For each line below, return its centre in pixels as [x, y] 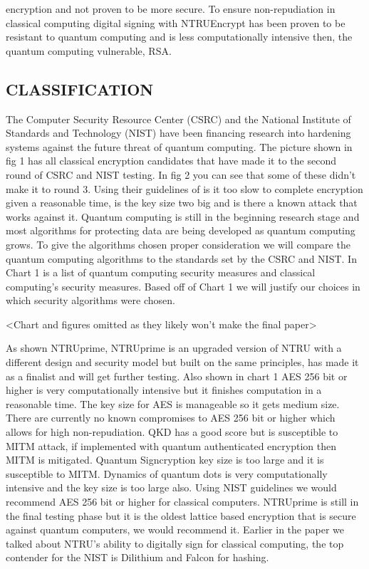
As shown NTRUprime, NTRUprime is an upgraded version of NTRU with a [174, 348]
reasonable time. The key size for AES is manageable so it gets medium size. [173, 403]
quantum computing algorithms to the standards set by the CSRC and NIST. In [181, 258]
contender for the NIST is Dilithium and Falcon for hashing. [137, 557]
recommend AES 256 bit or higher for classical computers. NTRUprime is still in [182, 502]
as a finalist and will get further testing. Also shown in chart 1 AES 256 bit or [177, 376]
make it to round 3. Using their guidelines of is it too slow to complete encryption [184, 188]
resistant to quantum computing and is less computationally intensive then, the [179, 37]
